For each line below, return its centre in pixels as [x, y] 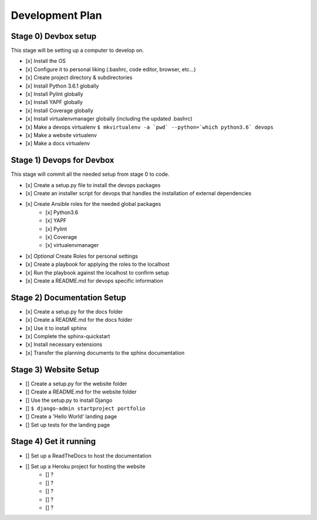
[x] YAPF [56, 221]
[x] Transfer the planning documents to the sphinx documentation [105, 352]
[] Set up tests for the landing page [68, 425]
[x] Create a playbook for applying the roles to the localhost [97, 264]
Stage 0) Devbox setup [54, 36]
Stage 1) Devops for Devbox [63, 160]
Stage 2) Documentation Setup [68, 297]
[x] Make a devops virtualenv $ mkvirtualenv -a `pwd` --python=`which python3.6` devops [150, 127]
